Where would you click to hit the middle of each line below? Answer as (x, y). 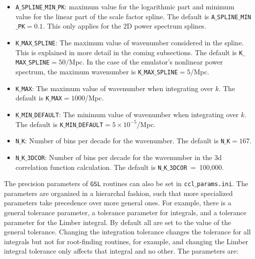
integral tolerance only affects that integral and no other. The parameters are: (121, 251)
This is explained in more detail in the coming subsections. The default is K (129, 52)
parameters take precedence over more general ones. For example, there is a (118, 203)
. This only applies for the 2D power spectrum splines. (125, 26)
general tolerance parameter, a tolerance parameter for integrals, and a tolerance (125, 212)
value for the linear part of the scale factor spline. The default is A (115, 16)
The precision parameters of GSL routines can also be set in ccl (99, 183)
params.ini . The (222, 183)
